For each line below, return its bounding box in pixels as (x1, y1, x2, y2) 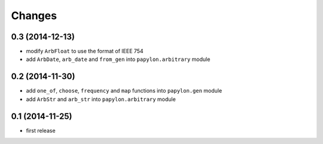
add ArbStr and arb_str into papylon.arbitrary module (26, 96, 176, 103)
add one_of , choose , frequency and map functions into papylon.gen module (26, 87, 223, 94)
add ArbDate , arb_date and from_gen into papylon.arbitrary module (26, 56, 211, 63)
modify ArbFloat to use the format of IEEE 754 (26, 48, 144, 55)
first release (26, 127, 56, 134)
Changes (11, 9, 57, 22)
